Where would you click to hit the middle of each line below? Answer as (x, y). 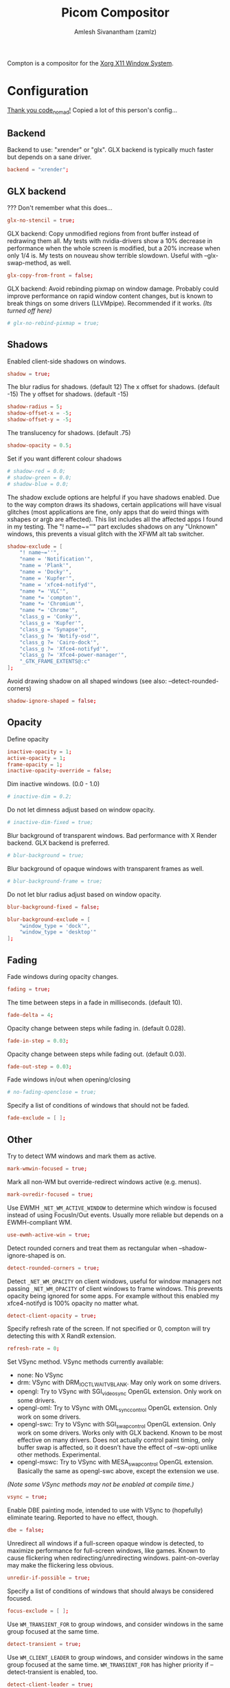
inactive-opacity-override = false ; (59, 771)
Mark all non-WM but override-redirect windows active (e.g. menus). (104, 1181)
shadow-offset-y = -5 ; (39, 420)
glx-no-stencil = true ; (41, 221)
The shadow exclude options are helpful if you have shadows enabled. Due (113, 497)
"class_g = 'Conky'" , (50, 617)
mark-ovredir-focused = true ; (50, 1194)
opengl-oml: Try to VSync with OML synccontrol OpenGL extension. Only (117, 1408)
